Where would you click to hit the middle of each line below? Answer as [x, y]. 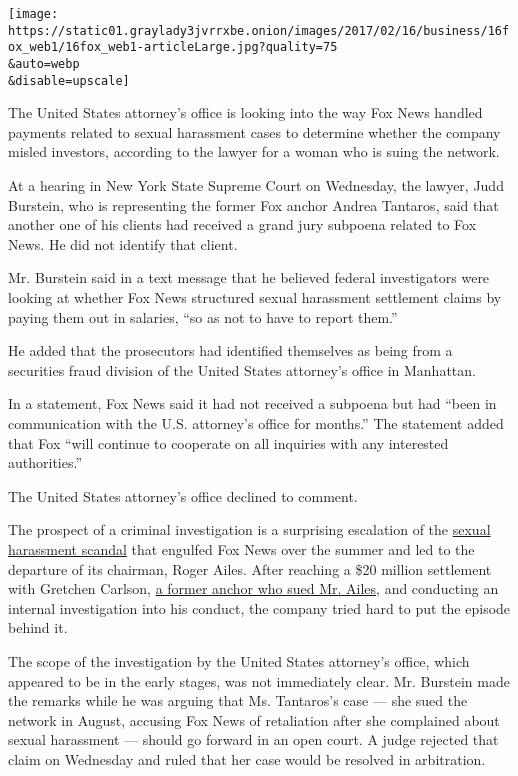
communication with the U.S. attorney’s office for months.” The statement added [256, 423]
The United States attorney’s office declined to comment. [183, 495]
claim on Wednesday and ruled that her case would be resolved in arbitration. [247, 758]
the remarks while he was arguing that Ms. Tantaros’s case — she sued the [238, 700]
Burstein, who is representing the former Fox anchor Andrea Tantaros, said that [253, 204]
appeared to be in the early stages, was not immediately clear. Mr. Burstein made [259, 680]
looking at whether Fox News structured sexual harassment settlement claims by [255, 297]
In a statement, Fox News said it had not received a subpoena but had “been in [252, 403]
